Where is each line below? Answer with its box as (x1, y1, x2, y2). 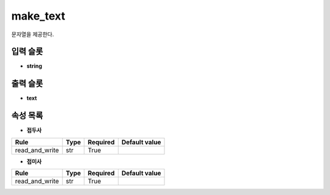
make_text (11, 9, 65, 23)
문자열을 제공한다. (11, 31, 54, 38)
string (26, 62, 43, 70)
